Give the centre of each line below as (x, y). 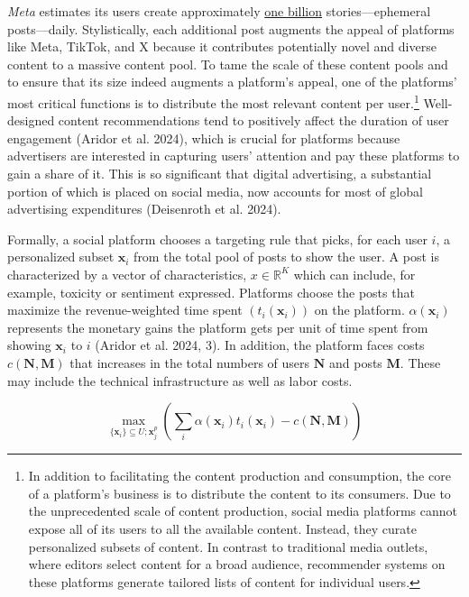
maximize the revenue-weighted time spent (125, 310)
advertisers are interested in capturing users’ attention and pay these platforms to (234, 156)
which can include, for (354, 274)
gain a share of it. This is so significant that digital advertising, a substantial (220, 173)
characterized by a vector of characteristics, (127, 274)
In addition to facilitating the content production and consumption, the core (239, 476)
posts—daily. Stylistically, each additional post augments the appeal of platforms (231, 28)
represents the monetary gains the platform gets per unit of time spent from (218, 327)
